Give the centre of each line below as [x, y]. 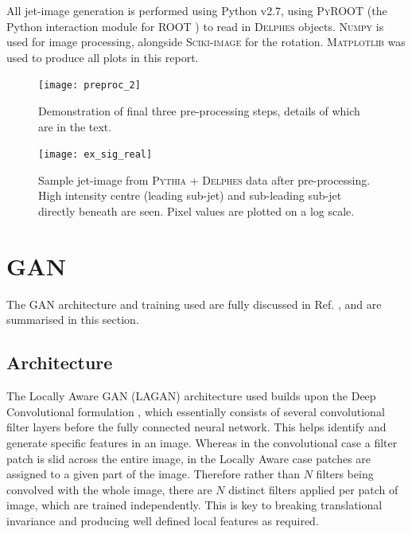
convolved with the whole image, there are [109, 489]
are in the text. [75, 126]
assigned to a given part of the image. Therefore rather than [154, 474]
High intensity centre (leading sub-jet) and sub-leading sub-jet [190, 195]
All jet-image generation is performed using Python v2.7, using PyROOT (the [197, 10]
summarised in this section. [73, 320]
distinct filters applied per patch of [313, 489]
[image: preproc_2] [89, 86]
